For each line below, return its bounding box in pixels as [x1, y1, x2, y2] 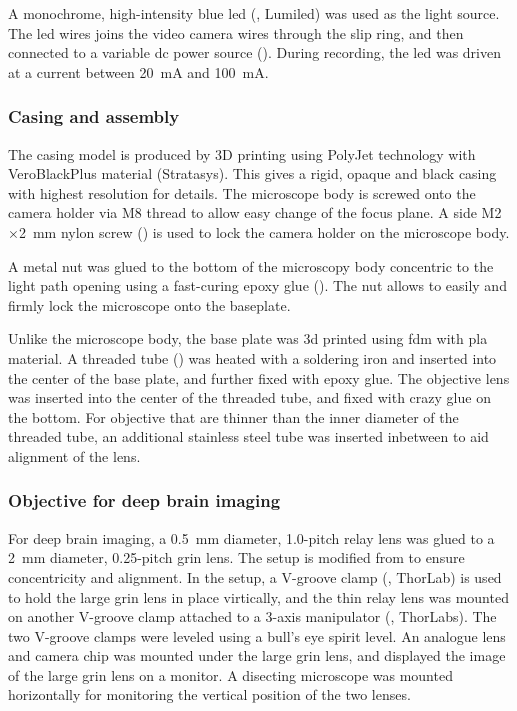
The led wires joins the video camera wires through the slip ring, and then [8, 22, 464, 43]
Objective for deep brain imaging [8, 488, 281, 513]
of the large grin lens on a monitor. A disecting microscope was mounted [8, 664, 453, 685]
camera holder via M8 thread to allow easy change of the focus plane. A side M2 [8, 202, 502, 223]
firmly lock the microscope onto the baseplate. [8, 294, 291, 315]
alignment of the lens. [8, 445, 141, 466]
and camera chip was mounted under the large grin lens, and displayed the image [8, 645, 506, 666]
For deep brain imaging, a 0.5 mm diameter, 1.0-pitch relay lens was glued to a [8, 527, 495, 548]
